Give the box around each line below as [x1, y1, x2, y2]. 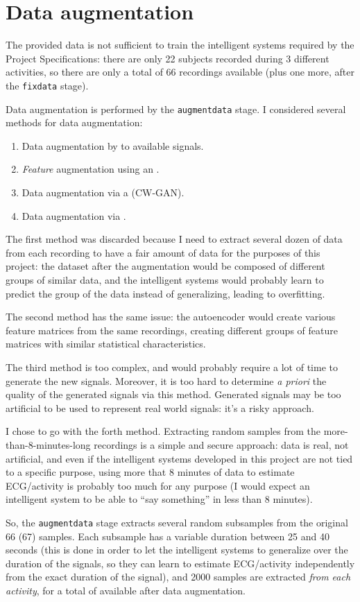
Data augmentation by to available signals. [22, 138, 204, 153]
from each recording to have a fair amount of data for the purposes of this [6, 245, 320, 259]
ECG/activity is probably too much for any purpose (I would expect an [6, 478, 310, 492]
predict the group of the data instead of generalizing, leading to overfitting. [6, 286, 325, 300]
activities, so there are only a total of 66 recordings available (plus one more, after [6, 64, 354, 79]
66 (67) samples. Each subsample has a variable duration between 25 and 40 [6, 528, 329, 543]
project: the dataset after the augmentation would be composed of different [6, 259, 325, 273]
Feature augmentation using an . [22, 162, 160, 176]
